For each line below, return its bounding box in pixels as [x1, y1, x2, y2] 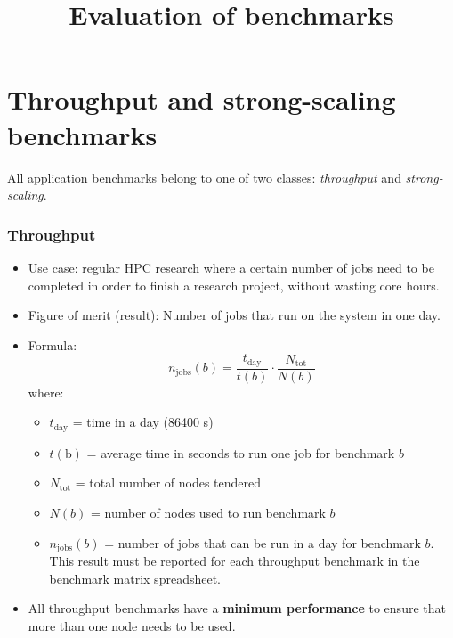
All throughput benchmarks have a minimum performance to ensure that [28, 599, 446, 618]
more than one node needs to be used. [28, 616, 236, 634]
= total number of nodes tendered [75, 473, 262, 492]
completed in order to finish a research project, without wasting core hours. [28, 275, 440, 294]
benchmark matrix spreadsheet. [49, 568, 221, 587]
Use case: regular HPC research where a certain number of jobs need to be [28, 258, 434, 276]
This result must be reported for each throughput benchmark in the [49, 552, 420, 570]
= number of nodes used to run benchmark [90, 503, 326, 521]
